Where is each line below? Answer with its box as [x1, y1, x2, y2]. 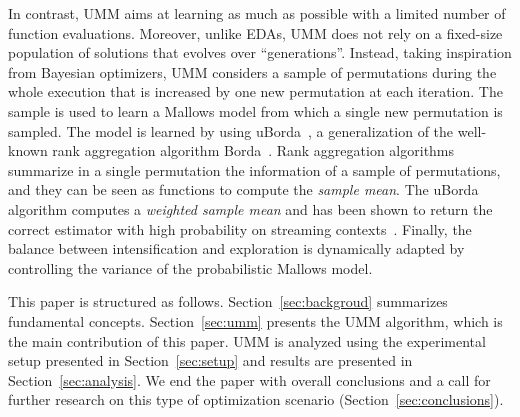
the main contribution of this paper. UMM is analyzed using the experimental [8, 330, 486, 351]
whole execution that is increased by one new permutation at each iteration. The [8, 81, 503, 102]
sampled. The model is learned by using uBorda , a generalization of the [8, 120, 454, 141]
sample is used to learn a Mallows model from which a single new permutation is [8, 100, 503, 121]
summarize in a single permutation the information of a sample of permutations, [8, 159, 501, 180]
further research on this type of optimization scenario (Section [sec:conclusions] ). [8, 389, 504, 410]
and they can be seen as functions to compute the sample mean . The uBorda [8, 179, 479, 200]
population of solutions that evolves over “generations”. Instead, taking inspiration [8, 42, 512, 63]
